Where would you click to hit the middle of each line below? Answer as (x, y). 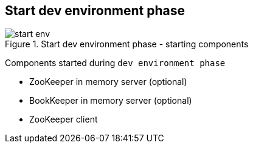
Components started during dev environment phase (115, 63)
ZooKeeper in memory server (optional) (108, 82)
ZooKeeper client (64, 119)
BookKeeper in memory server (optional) (111, 101)
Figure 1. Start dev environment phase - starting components (127, 44)
